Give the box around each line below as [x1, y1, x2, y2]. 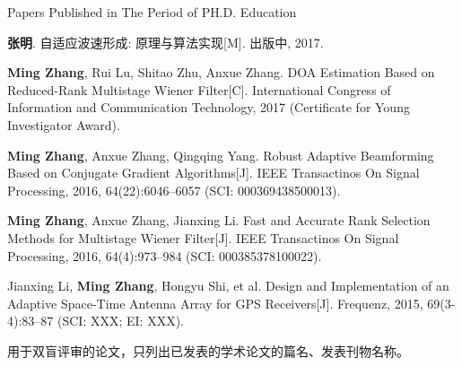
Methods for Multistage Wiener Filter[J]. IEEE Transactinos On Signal [7, 228, 399, 247]
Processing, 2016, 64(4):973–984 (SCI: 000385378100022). [7, 246, 322, 265]
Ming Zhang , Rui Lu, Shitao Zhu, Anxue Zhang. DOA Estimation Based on [7, 63, 435, 82]
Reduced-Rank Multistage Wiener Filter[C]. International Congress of [7, 80, 391, 99]
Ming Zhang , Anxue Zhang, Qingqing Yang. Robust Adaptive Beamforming [7, 145, 434, 164]
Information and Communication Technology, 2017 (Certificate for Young [7, 98, 410, 117]
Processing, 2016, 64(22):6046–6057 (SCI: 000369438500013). [7, 180, 341, 199]
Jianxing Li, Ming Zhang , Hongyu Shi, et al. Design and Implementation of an [7, 276, 449, 295]
